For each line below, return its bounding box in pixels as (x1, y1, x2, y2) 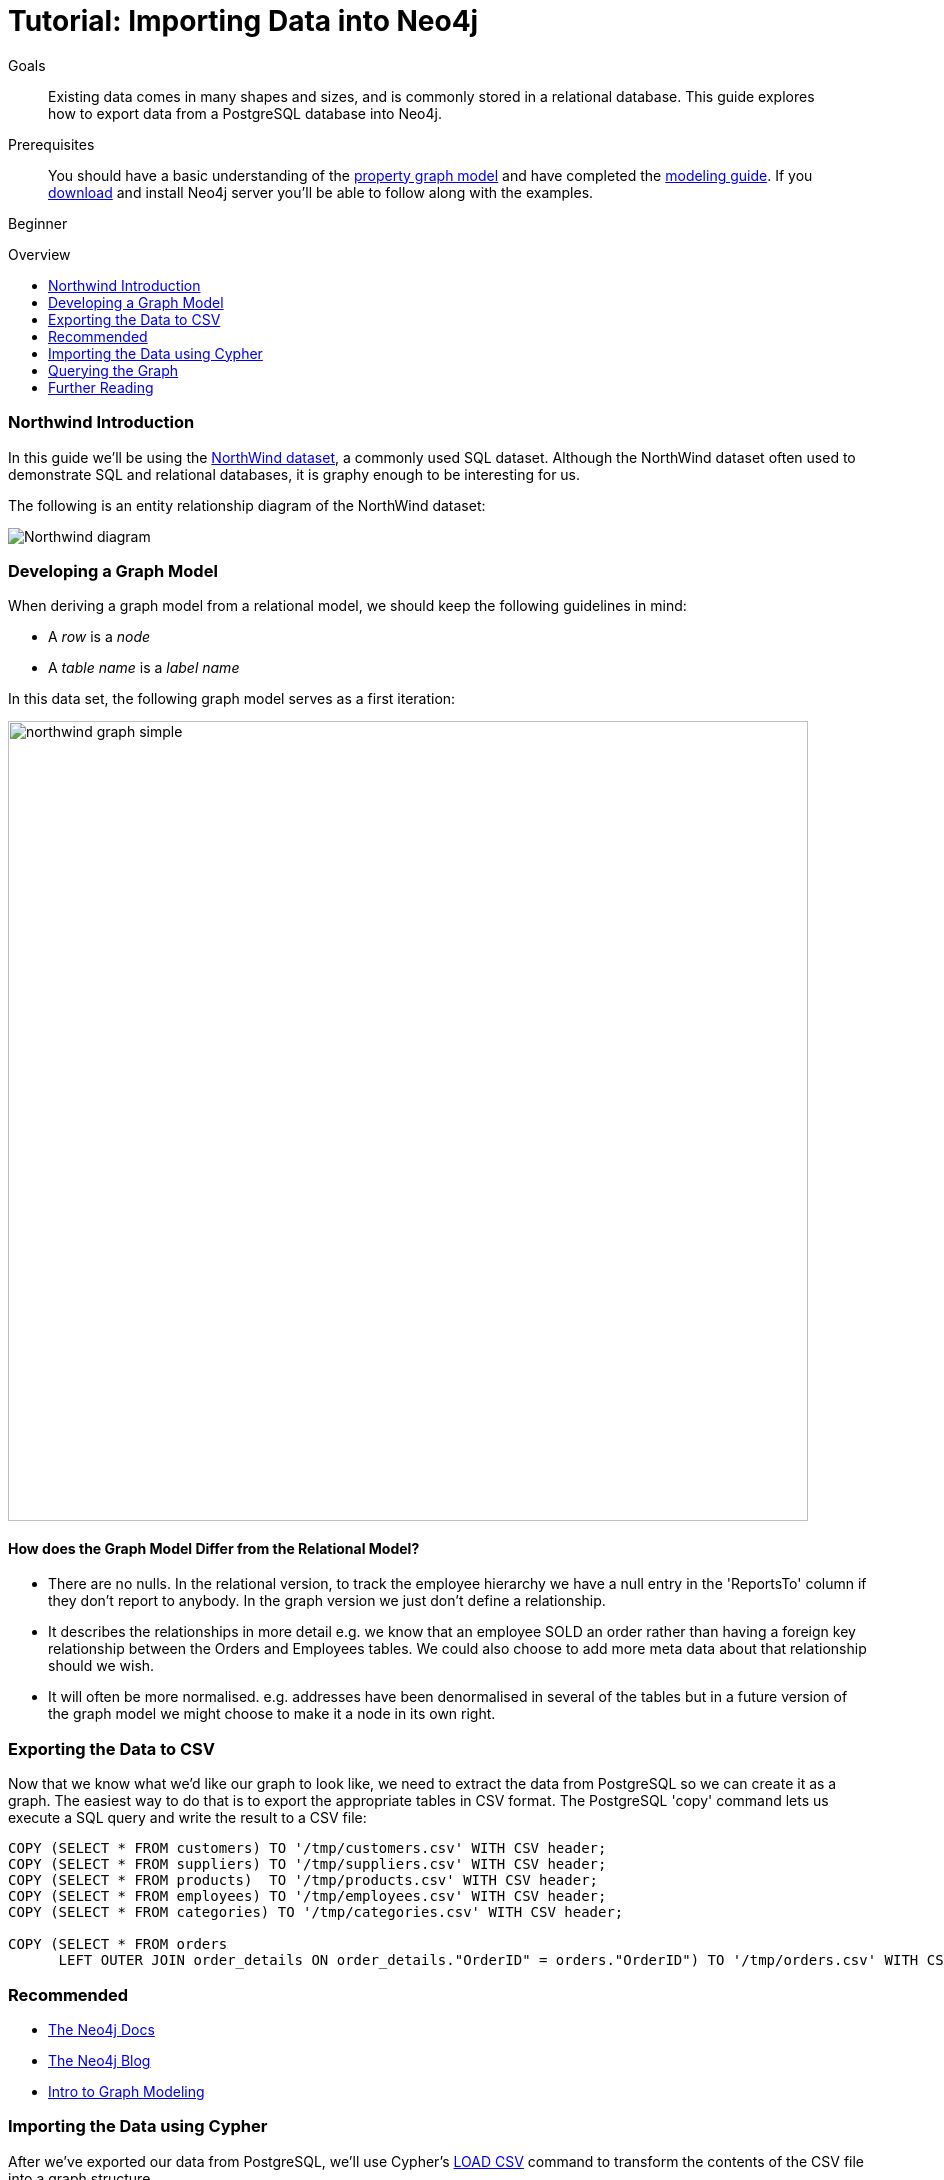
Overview (8, 245, 71, 263)
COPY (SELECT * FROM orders (8, 1936, 228, 1953)
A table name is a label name (48, 659, 240, 677)
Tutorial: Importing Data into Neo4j (8, 4, 479, 38)
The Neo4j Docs (48, 2020, 155, 2038)
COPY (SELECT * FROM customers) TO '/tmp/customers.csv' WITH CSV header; (8, 1840, 607, 1857)
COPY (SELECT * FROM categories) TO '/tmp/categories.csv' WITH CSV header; (8, 1904, 624, 1921)
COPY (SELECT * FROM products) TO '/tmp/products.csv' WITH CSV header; (8, 1872, 599, 1889)
